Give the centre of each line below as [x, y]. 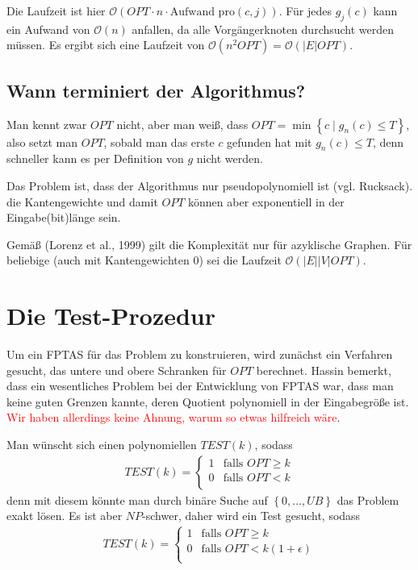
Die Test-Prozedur [111, 316]
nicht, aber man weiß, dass [182, 124]
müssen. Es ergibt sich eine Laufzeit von [106, 45]
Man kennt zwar [47, 124]
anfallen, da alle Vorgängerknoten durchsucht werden [263, 29]
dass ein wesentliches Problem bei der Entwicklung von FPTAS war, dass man [200, 386]
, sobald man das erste [159, 141]
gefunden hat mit [270, 141]
